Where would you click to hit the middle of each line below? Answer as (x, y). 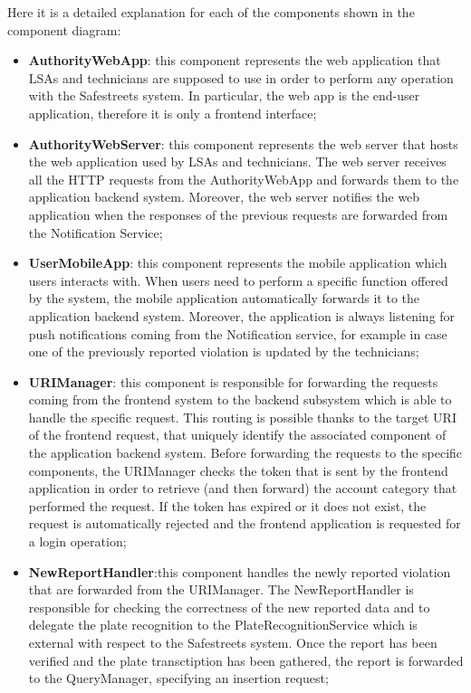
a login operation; (77, 541)
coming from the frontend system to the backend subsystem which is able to (240, 399)
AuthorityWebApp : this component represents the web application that (235, 60)
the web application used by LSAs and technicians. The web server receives (237, 161)
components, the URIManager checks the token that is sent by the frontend (238, 470)
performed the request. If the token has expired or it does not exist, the (227, 505)
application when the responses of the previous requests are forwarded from (238, 214)
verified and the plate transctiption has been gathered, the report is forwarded (246, 660)
